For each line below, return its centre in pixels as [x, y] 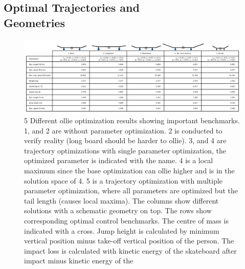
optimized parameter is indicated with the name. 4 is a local [119, 160]
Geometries [34, 22]
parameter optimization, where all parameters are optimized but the [131, 190]
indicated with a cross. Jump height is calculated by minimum [122, 230]
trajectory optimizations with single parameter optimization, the [125, 150]
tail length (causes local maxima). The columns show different [121, 200]
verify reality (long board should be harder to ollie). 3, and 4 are [125, 140]
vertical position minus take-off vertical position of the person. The [129, 241]
